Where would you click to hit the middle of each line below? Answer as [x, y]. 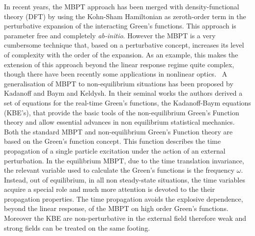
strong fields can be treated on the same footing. [77, 227]
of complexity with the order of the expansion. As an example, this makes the [121, 54]
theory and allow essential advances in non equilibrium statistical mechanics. [119, 122]
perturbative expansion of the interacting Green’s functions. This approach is [120, 26]
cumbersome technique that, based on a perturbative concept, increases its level [124, 45]
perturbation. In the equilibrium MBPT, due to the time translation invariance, [124, 160]
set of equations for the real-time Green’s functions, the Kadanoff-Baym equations [127, 102]
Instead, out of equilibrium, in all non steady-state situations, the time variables [125, 179]
